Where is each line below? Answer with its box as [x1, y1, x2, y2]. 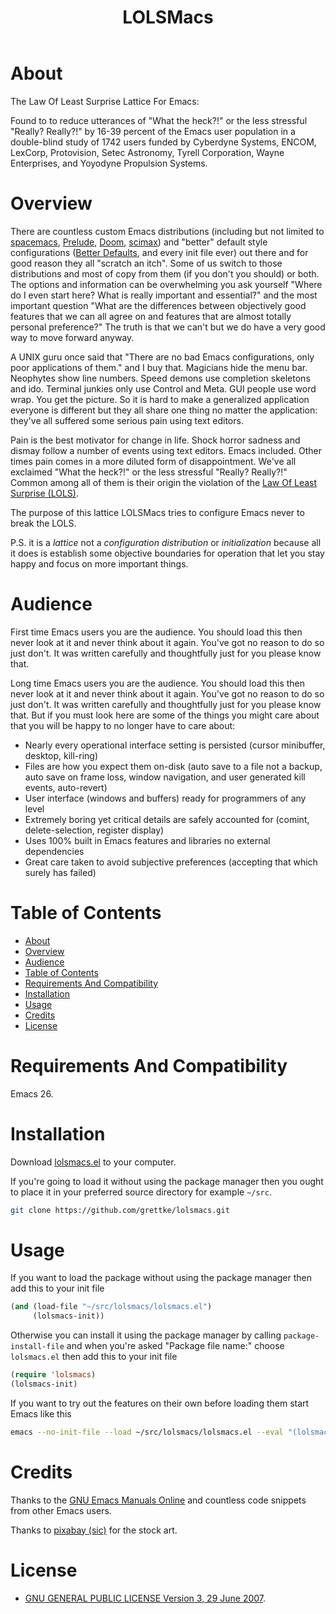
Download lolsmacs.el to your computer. [10, 1156, 177, 1168]
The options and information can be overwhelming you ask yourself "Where [10, 278, 323, 290]
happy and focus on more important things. [10, 557, 189, 570]
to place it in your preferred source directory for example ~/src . [10, 1186, 272, 1198]
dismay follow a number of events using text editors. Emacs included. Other [10, 444, 322, 456]
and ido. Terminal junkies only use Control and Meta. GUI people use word [10, 382, 317, 395]
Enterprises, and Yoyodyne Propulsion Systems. [10, 157, 208, 169]
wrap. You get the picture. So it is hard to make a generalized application [10, 393, 310, 405]
